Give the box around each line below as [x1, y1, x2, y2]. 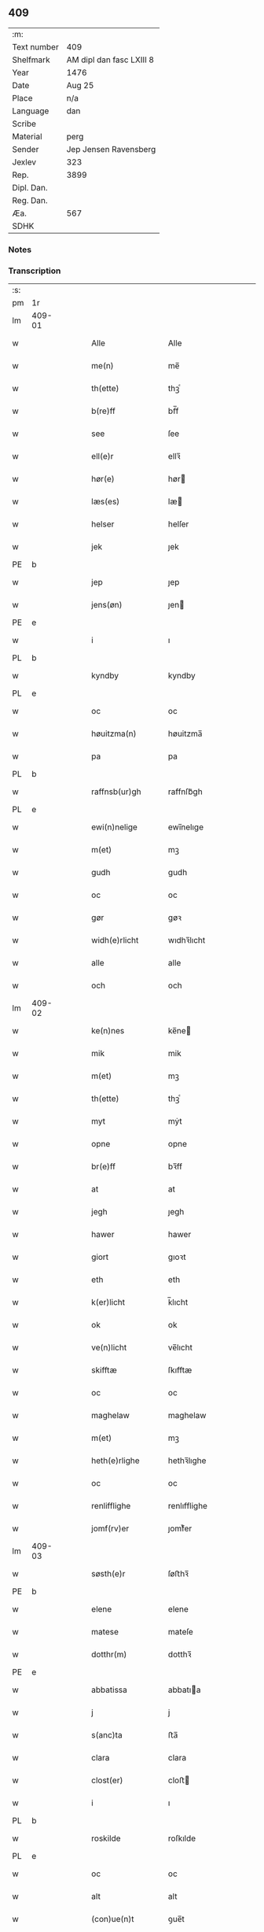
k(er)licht [91, 1297, 126, 1308]
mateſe [167, 1627, 194, 1638]
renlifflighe [91, 1501, 131, 1512]
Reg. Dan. [12, 194, 49, 205]
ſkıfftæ [167, 1365, 192, 1376]
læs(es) [91, 496, 120, 507]
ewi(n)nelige [91, 822, 137, 833]
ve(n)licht [91, 1342, 127, 1353]
